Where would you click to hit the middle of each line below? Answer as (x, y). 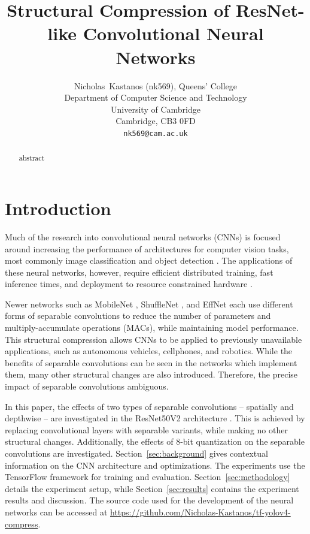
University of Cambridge (156, 109)
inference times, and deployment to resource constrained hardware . (129, 284)
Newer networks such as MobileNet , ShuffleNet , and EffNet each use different (149, 304)
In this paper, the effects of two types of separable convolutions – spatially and (149, 406)
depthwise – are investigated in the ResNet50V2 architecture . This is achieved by (155, 418)
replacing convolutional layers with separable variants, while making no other (146, 429)
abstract (32, 158)
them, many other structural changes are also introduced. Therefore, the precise (151, 374)
